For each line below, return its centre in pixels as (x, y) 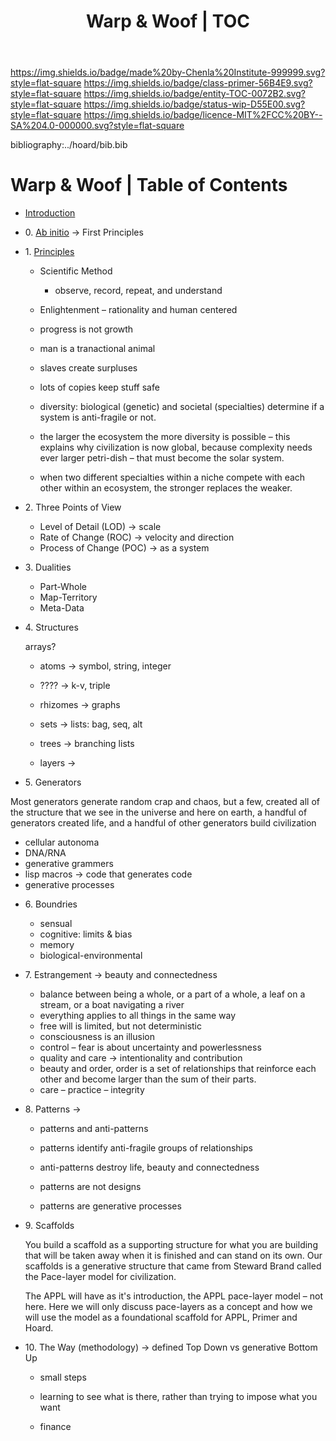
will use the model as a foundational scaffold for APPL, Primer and (161, 1317)
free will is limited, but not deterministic (120, 1026)
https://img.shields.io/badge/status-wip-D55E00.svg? (194, 104)
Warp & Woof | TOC (168, 21)
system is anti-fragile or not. (98, 417)
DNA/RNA (45, 853)
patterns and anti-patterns (94, 1129)
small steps (63, 1377)
